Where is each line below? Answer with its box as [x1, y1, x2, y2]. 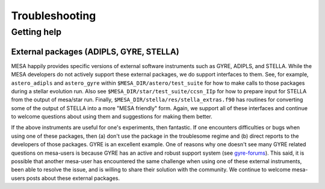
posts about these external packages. [26, 175, 120, 182]
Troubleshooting [11, 9, 96, 22]
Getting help [11, 26, 62, 37]
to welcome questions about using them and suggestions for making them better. [11, 113, 213, 120]
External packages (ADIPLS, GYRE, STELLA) [11, 46, 180, 57]
